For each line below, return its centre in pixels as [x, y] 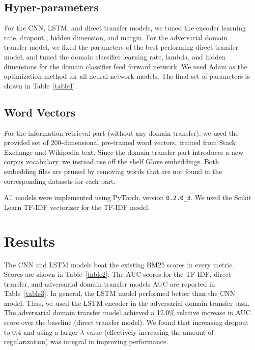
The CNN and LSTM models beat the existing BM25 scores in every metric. [119, 264]
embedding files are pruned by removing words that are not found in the [113, 171]
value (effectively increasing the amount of [150, 332]
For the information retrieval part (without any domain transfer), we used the [121, 132]
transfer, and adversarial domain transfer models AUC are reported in [110, 283]
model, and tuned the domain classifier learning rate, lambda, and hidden [115, 56]
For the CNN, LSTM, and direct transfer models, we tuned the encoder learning [125, 28]
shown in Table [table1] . [41, 85]
